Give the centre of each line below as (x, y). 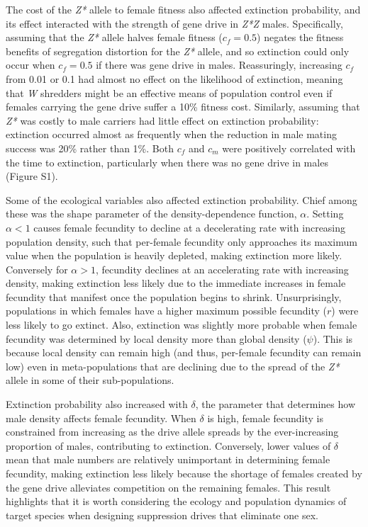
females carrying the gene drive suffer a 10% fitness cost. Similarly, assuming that (183, 107)
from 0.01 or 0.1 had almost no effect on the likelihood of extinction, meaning (174, 78)
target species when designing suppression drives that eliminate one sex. (162, 515)
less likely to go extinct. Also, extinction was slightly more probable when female (182, 325)
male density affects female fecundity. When (101, 418)
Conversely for (37, 269)
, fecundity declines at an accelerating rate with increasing (222, 269)
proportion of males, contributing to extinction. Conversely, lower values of (168, 445)
